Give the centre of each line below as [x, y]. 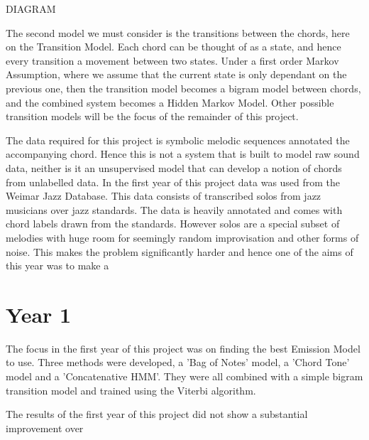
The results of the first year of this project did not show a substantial [157, 414]
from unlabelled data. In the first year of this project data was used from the [173, 182]
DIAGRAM [31, 9]
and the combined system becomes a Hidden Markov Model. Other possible [170, 102]
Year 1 [39, 314]
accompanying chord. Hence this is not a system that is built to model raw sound [183, 154]
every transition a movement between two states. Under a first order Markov [172, 60]
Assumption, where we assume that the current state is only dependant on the [176, 74]
